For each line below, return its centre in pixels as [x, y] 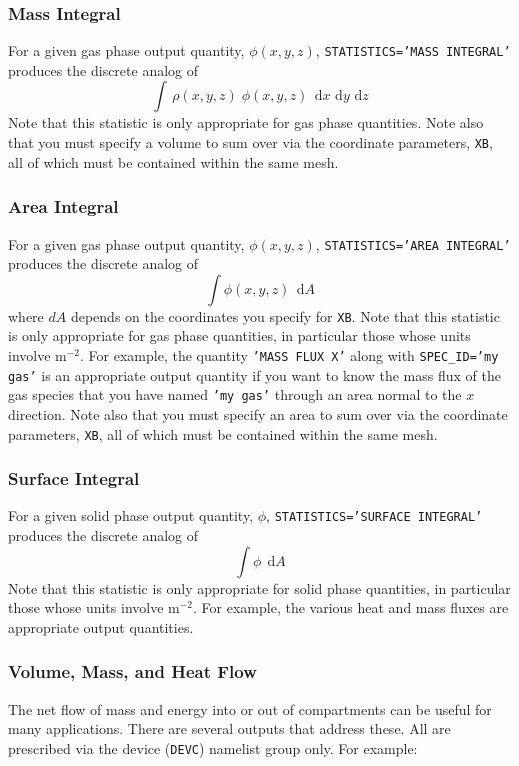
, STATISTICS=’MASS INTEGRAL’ [413, 50]
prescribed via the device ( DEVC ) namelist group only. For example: [213, 747]
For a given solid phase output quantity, [131, 515]
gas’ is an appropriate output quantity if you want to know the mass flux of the [254, 374]
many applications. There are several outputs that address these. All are [229, 728]
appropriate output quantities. [101, 626]
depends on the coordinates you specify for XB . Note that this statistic [285, 315]
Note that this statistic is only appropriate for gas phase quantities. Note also [246, 122]
